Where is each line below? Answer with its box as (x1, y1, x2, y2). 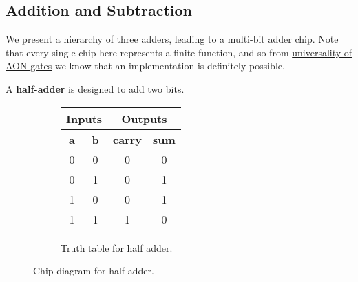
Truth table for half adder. (61, 240, 173, 254)
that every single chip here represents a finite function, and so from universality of (6, 45, 352, 59)
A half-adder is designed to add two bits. (6, 81, 185, 96)
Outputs (121, 110, 167, 127)
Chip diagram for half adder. (33, 263, 154, 278)
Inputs (66, 110, 103, 127)
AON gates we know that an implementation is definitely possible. (6, 58, 285, 73)
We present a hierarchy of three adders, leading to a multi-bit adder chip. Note (6, 32, 339, 46)
